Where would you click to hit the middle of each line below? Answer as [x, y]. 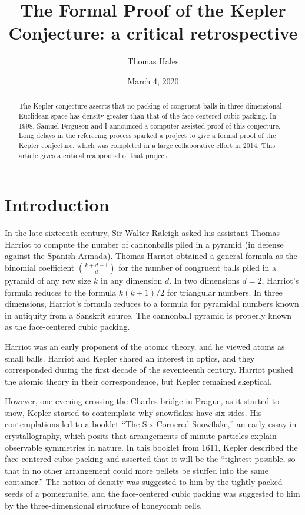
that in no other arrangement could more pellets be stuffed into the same [137, 470]
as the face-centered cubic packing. [67, 327]
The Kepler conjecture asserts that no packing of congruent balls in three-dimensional [150, 106]
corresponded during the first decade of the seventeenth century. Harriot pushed [149, 370]
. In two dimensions [204, 280]
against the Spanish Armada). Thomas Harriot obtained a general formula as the [151, 256]
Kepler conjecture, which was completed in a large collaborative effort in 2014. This [147, 145]
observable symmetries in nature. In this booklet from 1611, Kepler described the [151, 447]
